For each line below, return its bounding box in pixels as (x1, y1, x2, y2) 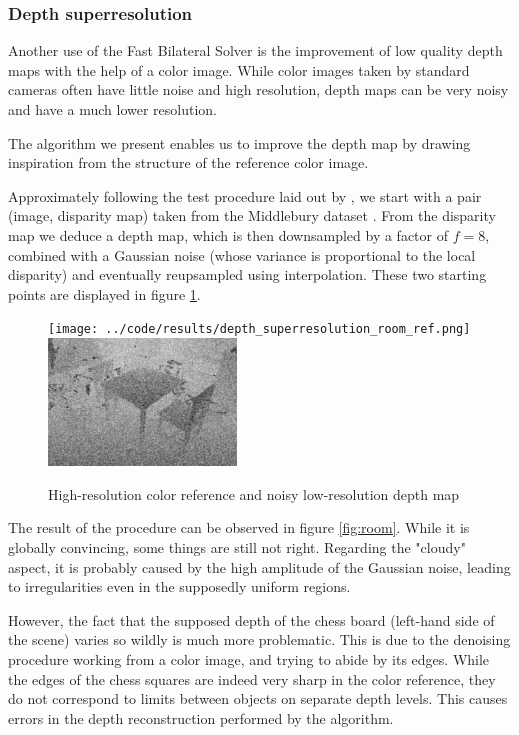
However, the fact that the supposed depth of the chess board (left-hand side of (8, 609, 495, 630)
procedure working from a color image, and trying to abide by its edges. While (8, 649, 490, 669)
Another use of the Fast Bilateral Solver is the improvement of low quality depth (8, 40, 503, 61)
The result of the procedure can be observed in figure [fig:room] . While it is (8, 517, 470, 538)
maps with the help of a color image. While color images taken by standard (8, 59, 470, 80)
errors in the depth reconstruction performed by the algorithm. (8, 707, 394, 728)
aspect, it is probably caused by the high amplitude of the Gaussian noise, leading (8, 556, 511, 577)
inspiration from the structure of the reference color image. (8, 152, 369, 173)
